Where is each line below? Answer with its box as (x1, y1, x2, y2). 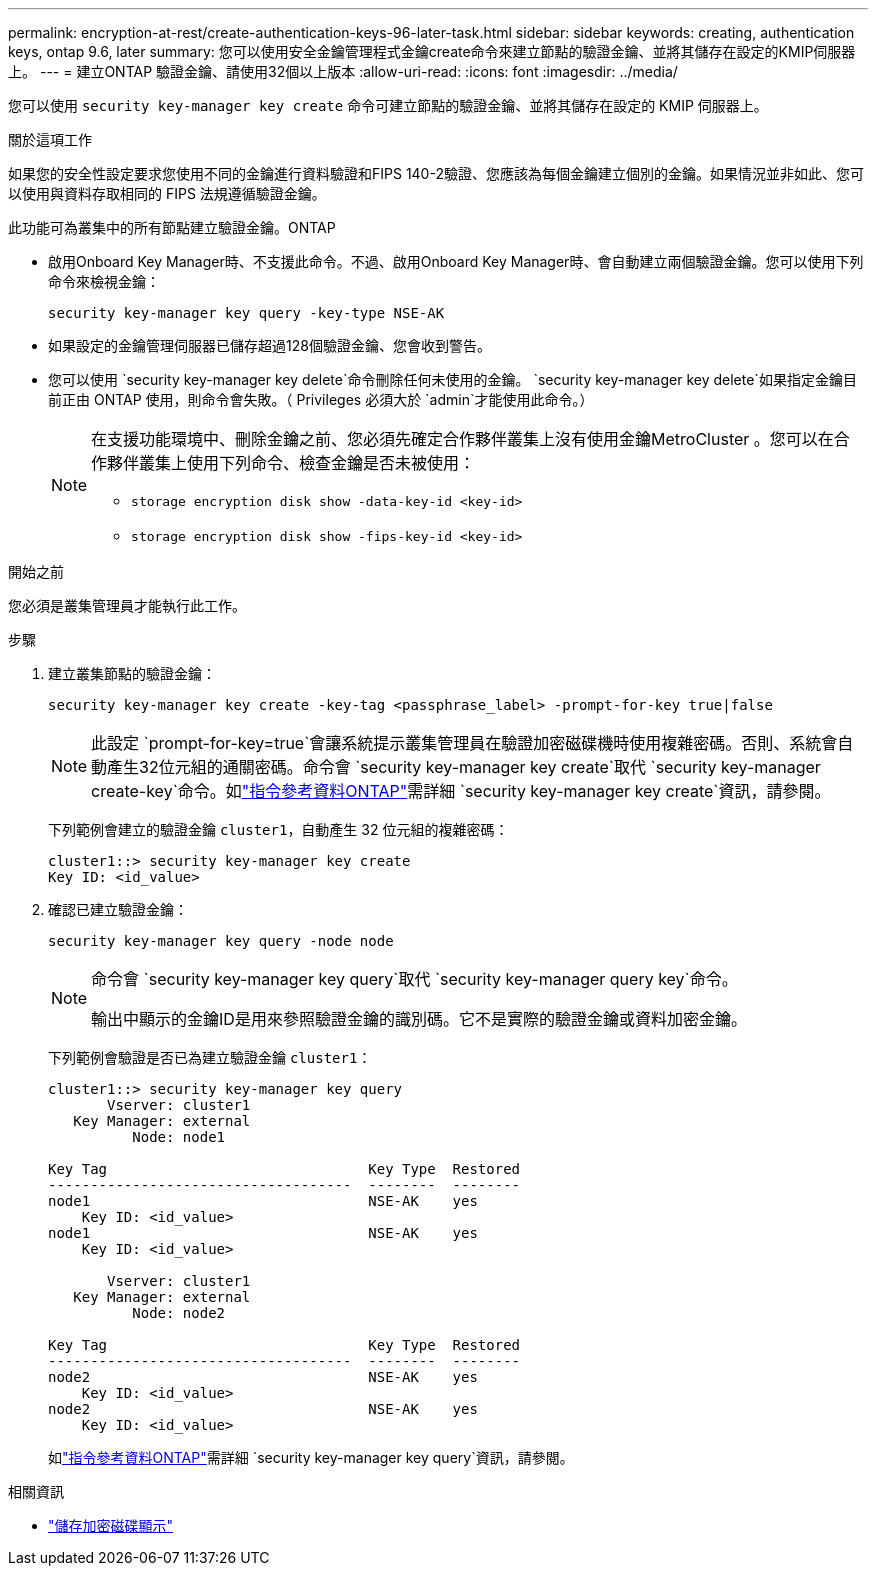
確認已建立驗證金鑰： (48, 901, 188, 918)
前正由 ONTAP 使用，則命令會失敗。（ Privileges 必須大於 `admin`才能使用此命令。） (48, 391, 594, 408)
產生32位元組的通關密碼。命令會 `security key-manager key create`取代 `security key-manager (107, 757, 821, 777)
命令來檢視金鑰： (48, 273, 160, 290)
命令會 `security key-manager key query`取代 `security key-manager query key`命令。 (91, 969, 738, 989)
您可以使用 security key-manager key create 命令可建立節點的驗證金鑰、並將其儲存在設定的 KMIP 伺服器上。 (8, 97, 768, 114)
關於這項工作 (8, 131, 92, 148)
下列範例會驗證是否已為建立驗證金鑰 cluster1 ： (48, 1049, 372, 1066)
